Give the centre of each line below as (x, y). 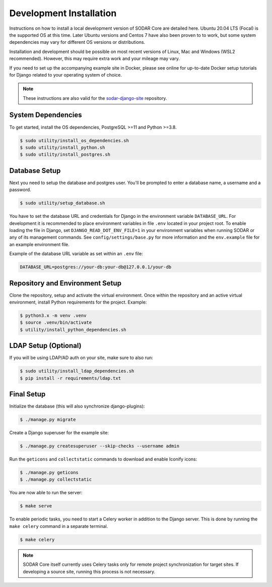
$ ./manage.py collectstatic (56, 480)
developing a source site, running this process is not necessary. (89, 571)
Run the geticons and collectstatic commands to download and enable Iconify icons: (103, 459)
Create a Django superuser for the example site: (59, 433)
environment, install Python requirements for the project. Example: (78, 302)
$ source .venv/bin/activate (56, 322)
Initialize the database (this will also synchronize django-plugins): (77, 406)
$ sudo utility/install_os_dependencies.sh (75, 140)
